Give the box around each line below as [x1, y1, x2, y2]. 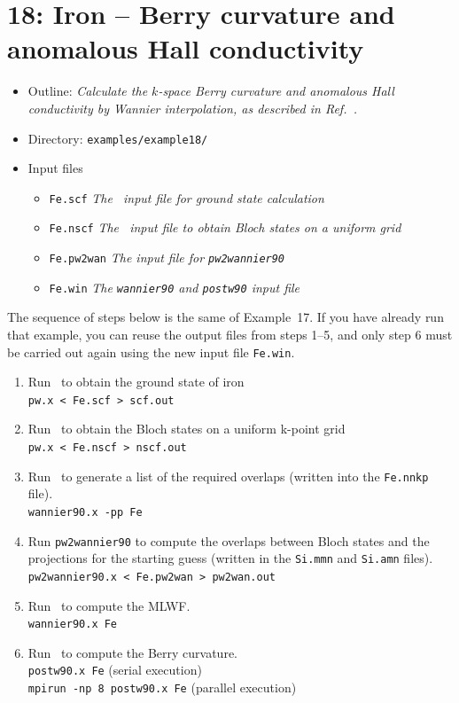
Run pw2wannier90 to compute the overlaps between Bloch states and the [27, 531, 430, 550]
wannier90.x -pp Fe [27, 505, 143, 519]
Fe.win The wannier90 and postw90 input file [49, 277, 300, 296]
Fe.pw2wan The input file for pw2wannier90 [49, 248, 285, 267]
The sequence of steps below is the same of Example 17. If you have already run [7, 308, 444, 326]
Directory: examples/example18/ [27, 129, 208, 147]
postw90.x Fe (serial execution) [27, 660, 202, 679]
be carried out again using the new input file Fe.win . [7, 342, 295, 361]
